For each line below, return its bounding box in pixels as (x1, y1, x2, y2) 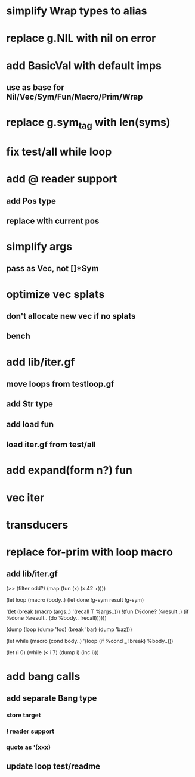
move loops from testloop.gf (6, 379, 114, 389)
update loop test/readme (6, 762, 100, 772)
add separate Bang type (6, 693, 97, 704)
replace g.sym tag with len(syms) (6, 116, 171, 131)
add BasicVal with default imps (6, 58, 162, 72)
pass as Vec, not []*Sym (6, 263, 99, 273)
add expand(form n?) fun (6, 464, 133, 477)
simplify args (6, 240, 73, 254)
